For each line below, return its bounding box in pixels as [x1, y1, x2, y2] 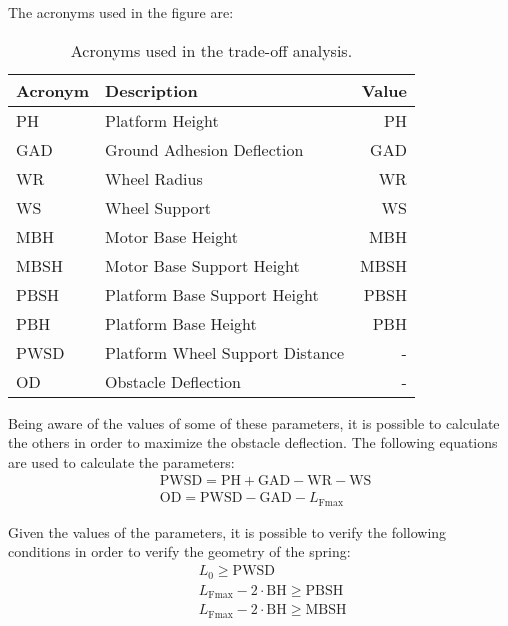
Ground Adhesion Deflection [105, 137, 304, 161]
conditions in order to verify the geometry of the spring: [8, 541, 351, 562]
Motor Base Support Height [105, 253, 300, 277]
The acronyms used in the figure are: [8, 2, 234, 22]
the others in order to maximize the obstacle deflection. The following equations [8, 432, 498, 453]
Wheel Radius [105, 166, 203, 190]
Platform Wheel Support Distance [105, 340, 344, 364]
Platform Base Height [105, 311, 257, 335]
